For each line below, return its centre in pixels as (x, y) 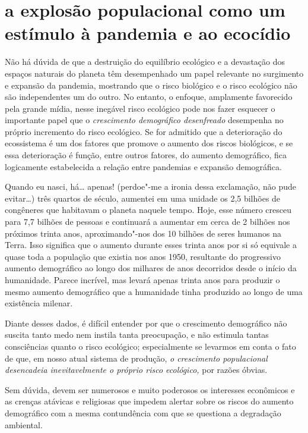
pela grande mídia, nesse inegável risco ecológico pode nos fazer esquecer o (140, 108)
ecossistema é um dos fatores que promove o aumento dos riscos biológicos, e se (149, 143)
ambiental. (24, 424)
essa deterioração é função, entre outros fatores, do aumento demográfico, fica (146, 155)
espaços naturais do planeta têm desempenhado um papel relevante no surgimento (154, 73)
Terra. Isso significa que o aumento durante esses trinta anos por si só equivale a (151, 245)
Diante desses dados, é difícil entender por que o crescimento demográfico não (146, 323)
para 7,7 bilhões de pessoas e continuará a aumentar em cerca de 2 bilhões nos (147, 222)
